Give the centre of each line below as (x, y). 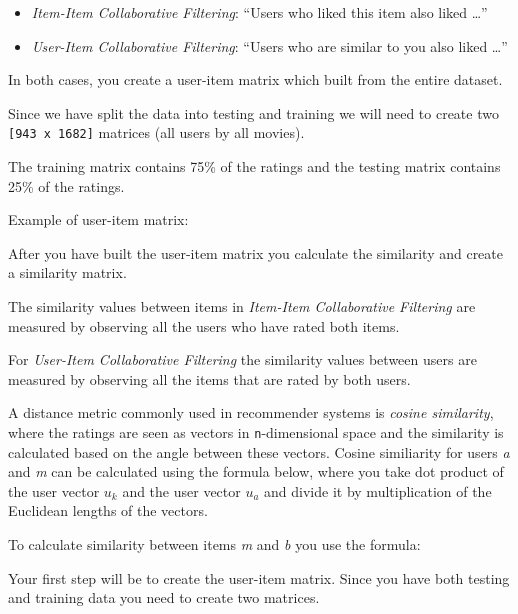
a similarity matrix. (67, 272)
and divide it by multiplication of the (378, 490)
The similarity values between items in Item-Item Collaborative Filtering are (242, 306)
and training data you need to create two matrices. (164, 597)
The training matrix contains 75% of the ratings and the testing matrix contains (254, 166)
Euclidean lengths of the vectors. (108, 510)
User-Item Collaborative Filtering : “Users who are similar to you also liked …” (269, 45)
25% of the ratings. (66, 185)
